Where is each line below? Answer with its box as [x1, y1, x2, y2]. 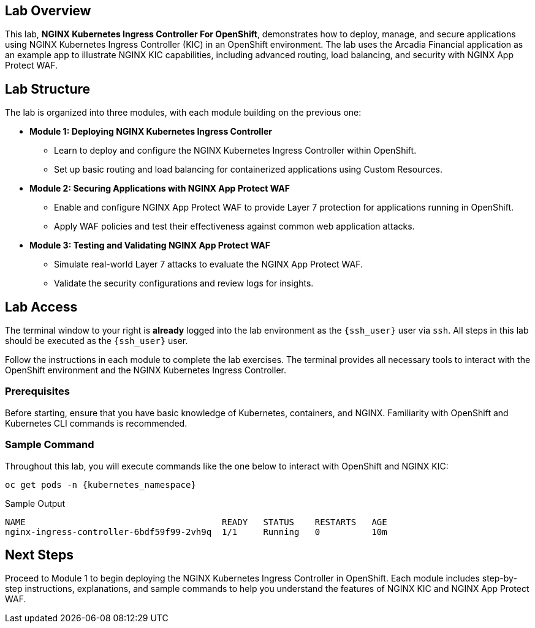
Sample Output [5, 498, 66, 509]
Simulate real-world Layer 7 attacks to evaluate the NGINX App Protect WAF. [54, 259, 363, 270]
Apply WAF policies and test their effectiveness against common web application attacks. [54, 221, 415, 232]
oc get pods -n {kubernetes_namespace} [5, 479, 196, 490]
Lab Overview [5, 3, 91, 18]
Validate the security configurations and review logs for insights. [54, 278, 314, 289]
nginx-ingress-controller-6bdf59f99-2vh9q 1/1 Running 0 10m [5, 526, 387, 537]
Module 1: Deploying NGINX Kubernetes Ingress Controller [29, 126, 272, 137]
